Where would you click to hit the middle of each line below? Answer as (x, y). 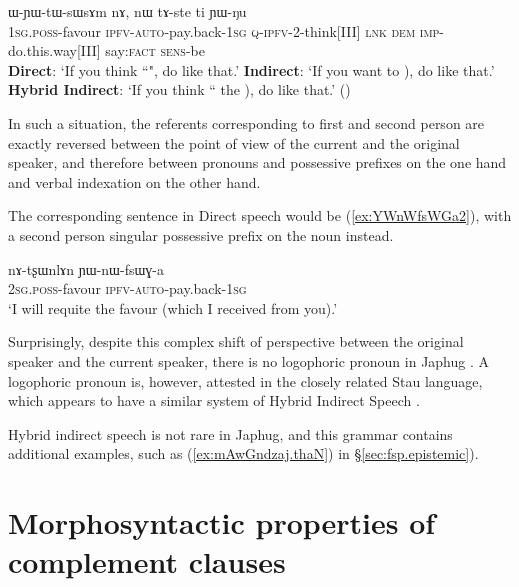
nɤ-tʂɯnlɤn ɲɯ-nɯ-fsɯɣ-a (86, 268)
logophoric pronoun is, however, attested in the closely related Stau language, (245, 380)
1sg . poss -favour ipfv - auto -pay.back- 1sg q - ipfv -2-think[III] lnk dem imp (224, 30)
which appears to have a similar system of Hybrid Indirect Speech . (214, 400)
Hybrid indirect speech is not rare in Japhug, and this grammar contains (230, 433)
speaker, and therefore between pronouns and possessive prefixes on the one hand (257, 162)
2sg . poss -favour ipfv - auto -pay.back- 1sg (127, 288)
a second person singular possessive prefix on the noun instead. (201, 234)
